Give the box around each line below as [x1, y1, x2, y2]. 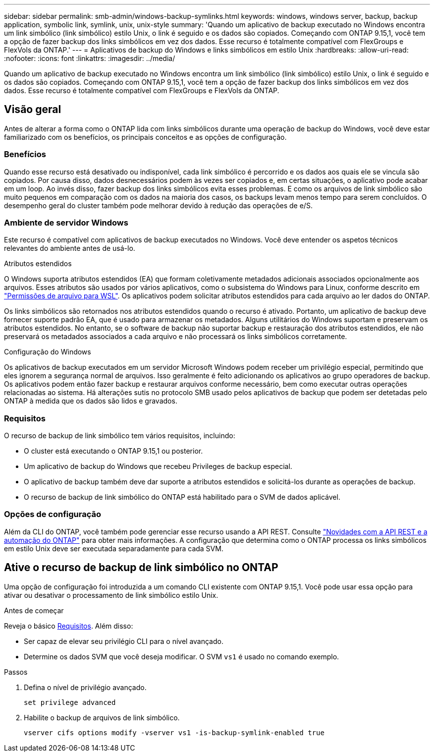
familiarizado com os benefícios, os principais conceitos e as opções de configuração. [4, 132, 287, 141]
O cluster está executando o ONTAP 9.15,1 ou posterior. [24, 447, 203, 456]
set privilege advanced [24, 698, 116, 706]
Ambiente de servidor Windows [4, 217, 128, 228]
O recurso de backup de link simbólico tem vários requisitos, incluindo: [4, 431, 235, 440]
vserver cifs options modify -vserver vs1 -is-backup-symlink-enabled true [24, 728, 325, 737]
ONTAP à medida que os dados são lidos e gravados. [4, 397, 177, 406]
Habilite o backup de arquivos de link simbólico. [24, 713, 180, 722]
